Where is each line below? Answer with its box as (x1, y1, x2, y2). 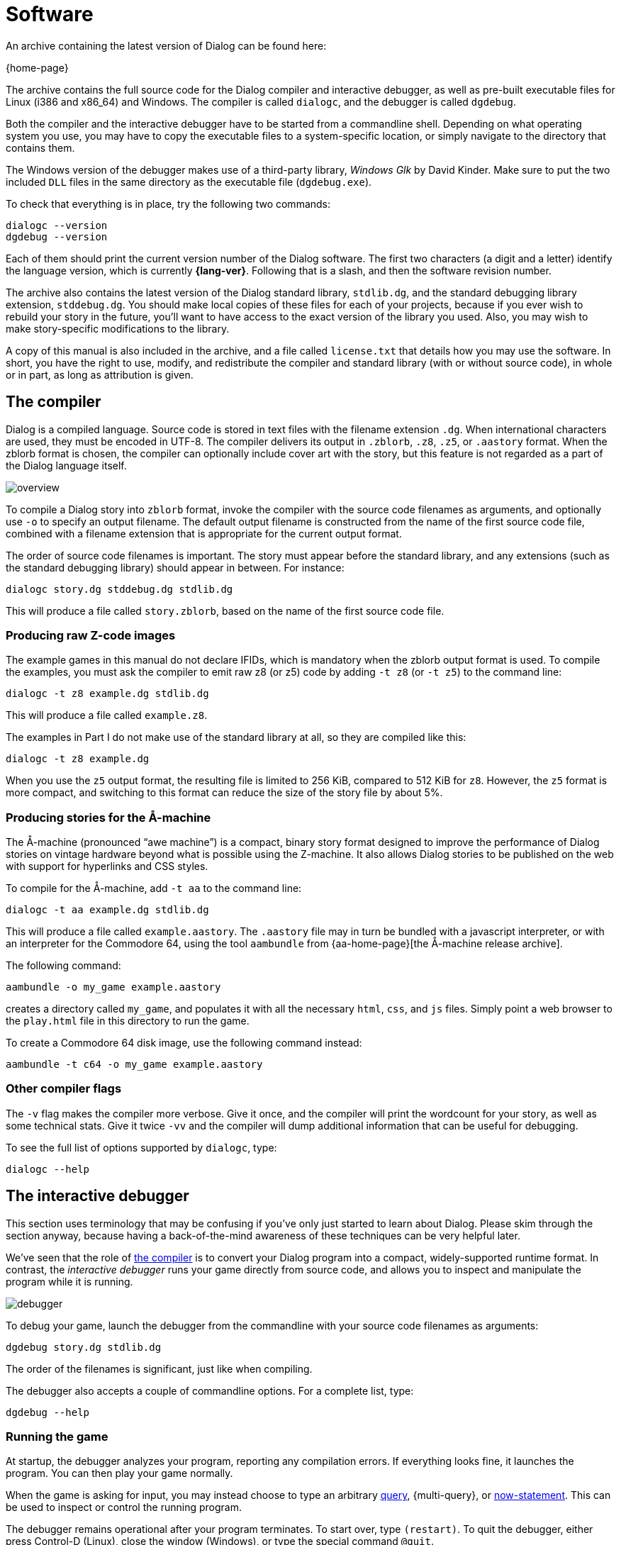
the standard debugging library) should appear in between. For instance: (6, 561, 345, 574)
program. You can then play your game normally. (6, 1467, 233, 1480)
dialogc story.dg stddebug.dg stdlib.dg (6, 583, 233, 595)
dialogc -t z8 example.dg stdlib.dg (6, 688, 209, 700)
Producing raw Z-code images (6, 628, 176, 642)
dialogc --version (6, 219, 108, 231)
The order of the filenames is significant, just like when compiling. (6, 1362, 313, 1375)
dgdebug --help (6, 1406, 90, 1418)
